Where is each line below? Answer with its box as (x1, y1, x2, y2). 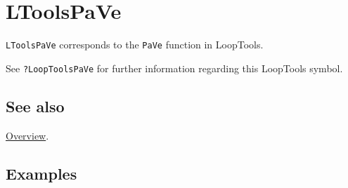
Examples (6, 162, 77, 184)
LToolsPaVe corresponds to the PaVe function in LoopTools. (6, 37, 264, 52)
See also (6, 95, 65, 116)
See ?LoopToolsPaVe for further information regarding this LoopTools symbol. (6, 60, 343, 75)
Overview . (6, 128, 49, 142)
